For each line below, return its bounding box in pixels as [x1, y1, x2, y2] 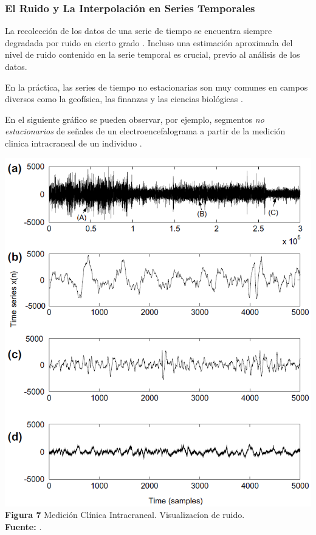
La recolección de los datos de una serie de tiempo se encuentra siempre [5, 24, 272, 37]
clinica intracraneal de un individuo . [5, 136, 142, 149]
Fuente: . [5, 520, 42, 533]
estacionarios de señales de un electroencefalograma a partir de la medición [5, 125, 286, 137]
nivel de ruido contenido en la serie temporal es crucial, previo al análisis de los [5, 48, 300, 61]
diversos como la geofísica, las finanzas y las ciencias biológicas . [5, 92, 243, 105]
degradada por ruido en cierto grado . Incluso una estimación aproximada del [5, 36, 293, 49]
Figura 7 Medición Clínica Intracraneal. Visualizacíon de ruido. [5, 508, 245, 521]
